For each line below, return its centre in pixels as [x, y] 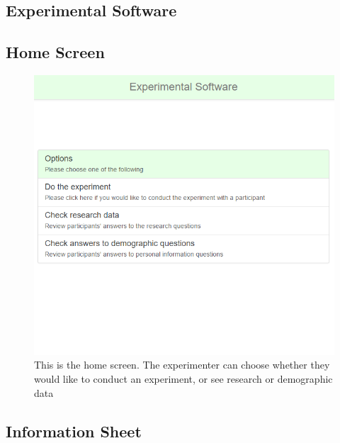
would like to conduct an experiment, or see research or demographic [183, 379]
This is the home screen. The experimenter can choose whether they [182, 365]
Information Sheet [74, 431]
